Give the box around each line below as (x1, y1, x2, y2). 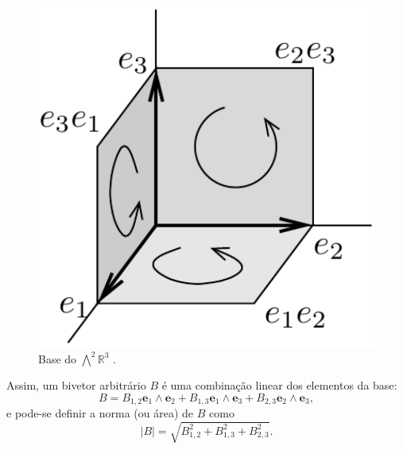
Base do (38, 350, 77, 367)
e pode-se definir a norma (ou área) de (6, 405, 194, 421)
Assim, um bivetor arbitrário (6, 377, 146, 394)
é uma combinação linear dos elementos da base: (161, 377, 397, 394)
